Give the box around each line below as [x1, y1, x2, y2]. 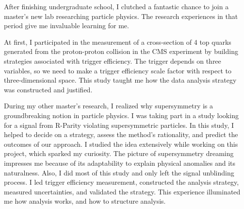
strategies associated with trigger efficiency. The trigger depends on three [4, 55, 221, 66]
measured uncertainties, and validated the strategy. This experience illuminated [4, 186, 241, 196]
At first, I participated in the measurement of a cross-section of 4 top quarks [4, 36, 231, 47]
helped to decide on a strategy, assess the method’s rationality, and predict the [4, 129, 238, 139]
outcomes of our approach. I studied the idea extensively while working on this [4, 139, 238, 149]
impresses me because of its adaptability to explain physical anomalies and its [4, 157, 236, 168]
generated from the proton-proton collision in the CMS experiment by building [4, 46, 238, 56]
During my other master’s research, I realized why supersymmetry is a [4, 101, 213, 111]
